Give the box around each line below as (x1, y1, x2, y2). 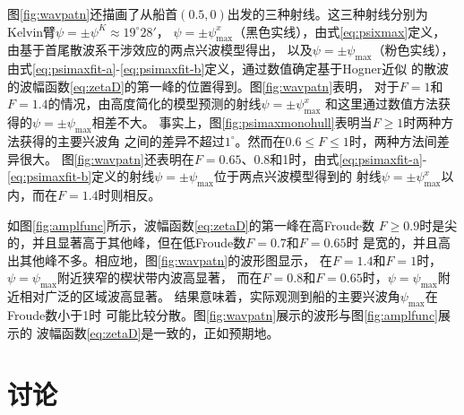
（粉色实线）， (372, 40, 454, 59)
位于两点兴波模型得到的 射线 (214, 167, 382, 186)
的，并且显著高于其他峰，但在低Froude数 (7, 233, 246, 252)
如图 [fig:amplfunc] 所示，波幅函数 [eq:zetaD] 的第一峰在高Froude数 (7, 215, 374, 234)
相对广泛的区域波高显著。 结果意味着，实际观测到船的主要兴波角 (19, 287, 400, 306)
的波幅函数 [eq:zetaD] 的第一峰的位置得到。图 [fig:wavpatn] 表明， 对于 (7, 76, 400, 95)
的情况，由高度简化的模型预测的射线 (47, 94, 262, 113)
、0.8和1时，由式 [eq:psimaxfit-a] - (241, 149, 427, 168)
